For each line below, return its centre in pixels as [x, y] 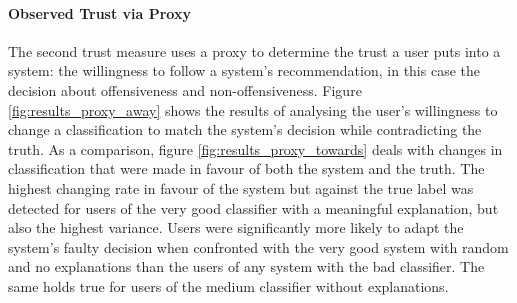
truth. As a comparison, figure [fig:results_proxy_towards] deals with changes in [255, 148]
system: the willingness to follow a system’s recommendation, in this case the [244, 70]
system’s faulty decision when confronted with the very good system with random [258, 246]
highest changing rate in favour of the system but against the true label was [241, 187]
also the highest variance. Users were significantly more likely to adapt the [236, 227]
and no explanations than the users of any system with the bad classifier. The [246, 266]
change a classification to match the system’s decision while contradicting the [245, 129]
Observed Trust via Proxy [99, 12]
